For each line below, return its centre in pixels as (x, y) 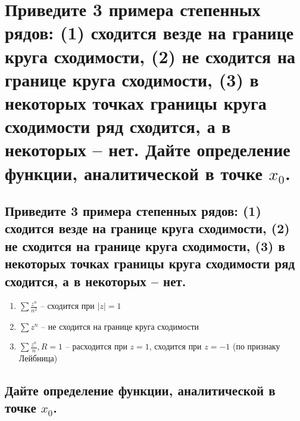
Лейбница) (38, 358)
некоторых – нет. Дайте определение (148, 149)
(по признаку (257, 346)
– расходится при (96, 346)
